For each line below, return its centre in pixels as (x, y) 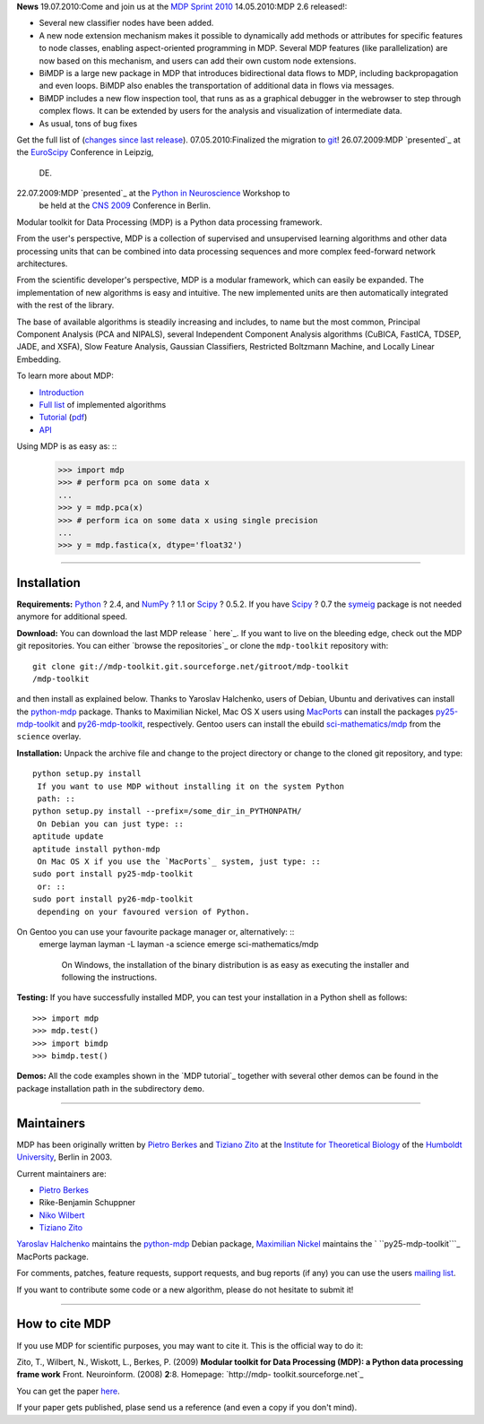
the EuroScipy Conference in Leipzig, (85, 152)
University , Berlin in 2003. (64, 1157)
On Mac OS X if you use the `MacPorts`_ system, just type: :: (179, 861)
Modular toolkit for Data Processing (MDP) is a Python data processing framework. (169, 222)
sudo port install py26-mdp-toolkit (113, 899)
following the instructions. (109, 978)
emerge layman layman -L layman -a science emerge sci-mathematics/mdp (179, 945)
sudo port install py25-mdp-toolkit (113, 874)
